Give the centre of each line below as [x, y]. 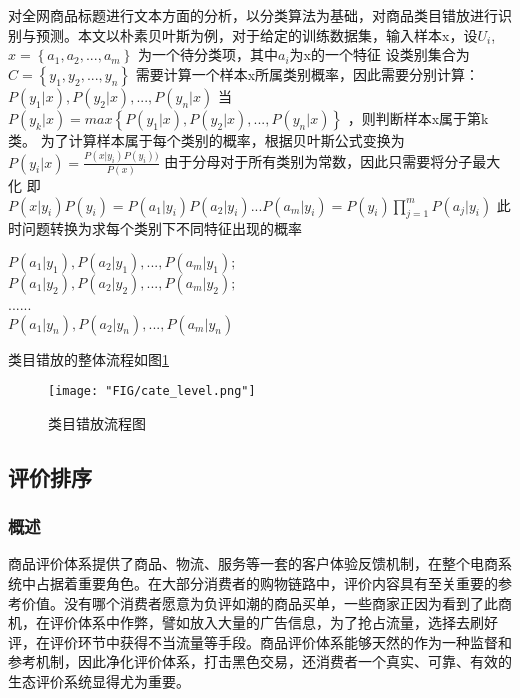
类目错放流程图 [97, 422]
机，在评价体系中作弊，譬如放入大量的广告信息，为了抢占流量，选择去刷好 [253, 622]
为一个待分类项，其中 [207, 54]
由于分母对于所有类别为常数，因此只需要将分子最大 [332, 161]
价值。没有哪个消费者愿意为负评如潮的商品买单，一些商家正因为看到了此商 [266, 602]
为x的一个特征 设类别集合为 [379, 54]
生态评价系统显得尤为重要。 [99, 680]
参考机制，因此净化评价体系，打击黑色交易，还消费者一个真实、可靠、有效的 [260, 661]
